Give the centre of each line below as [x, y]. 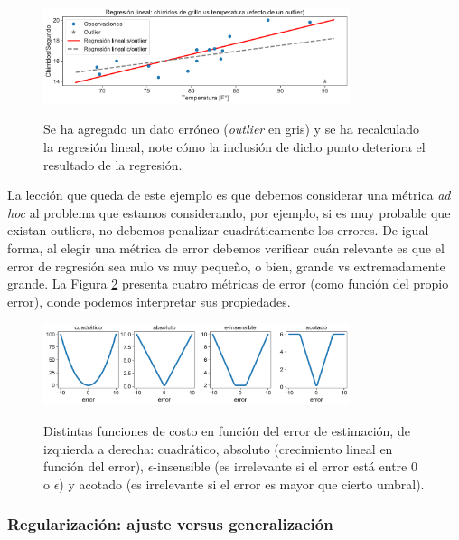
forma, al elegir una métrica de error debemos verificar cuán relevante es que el [226, 247]
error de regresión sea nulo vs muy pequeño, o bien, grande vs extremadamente [226, 265]
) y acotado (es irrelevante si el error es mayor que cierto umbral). [242, 483]
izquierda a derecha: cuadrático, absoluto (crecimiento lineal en [218, 448]
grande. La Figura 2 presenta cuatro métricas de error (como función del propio [228, 284]
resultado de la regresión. [113, 164]
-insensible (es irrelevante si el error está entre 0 [285, 466]
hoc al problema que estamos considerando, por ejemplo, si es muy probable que [229, 212]
